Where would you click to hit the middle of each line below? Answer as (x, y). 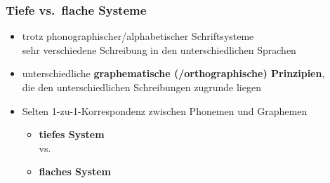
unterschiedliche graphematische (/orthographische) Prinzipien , (173, 73)
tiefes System (72, 134)
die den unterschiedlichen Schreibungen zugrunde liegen (141, 87)
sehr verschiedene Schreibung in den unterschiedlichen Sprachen (159, 49)
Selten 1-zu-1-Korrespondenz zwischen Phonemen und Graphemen (165, 110)
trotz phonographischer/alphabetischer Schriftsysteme (138, 36)
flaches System (75, 171)
